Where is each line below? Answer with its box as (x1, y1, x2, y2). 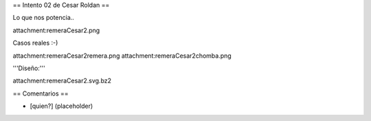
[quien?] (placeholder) (30, 102, 93, 110)
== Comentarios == (12, 89, 69, 98)
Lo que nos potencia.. (12, 14, 75, 22)
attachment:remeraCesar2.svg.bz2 (12, 76, 112, 85)
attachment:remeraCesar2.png (12, 26, 100, 34)
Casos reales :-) (12, 38, 58, 47)
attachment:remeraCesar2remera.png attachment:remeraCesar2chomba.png (12, 52, 232, 60)
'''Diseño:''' (12, 64, 45, 72)
